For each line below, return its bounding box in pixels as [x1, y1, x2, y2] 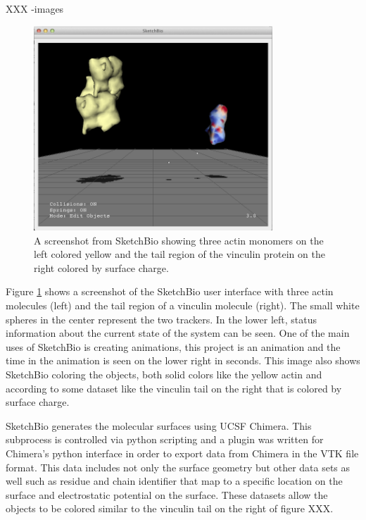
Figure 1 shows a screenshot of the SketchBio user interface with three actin [6, 284, 334, 299]
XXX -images [6, 1, 64, 16]
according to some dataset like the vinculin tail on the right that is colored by [6, 380, 342, 395]
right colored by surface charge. [34, 260, 169, 275]
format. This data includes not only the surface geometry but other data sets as [6, 459, 351, 474]
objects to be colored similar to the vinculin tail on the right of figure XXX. [6, 501, 334, 516]
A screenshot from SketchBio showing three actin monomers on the [34, 233, 324, 247]
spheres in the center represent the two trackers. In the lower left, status [6, 311, 317, 326]
